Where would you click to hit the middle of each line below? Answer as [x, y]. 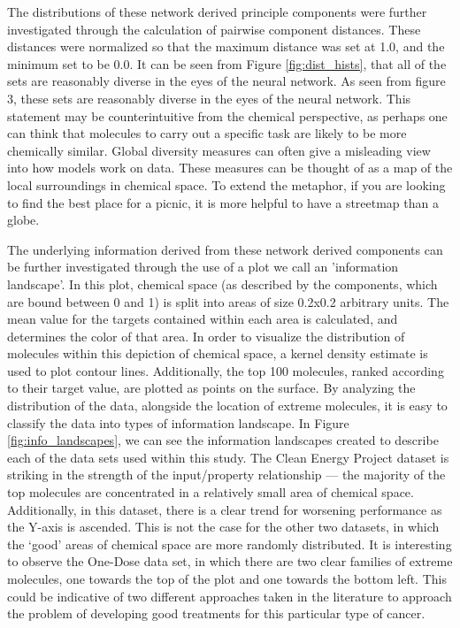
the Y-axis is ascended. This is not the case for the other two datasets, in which [223, 527]
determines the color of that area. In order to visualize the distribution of [206, 336]
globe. [23, 220]
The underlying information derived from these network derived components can [225, 249]
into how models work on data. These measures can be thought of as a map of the [230, 168]
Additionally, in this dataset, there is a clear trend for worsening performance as [225, 509]
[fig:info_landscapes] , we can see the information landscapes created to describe [223, 440]
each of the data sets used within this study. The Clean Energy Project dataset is [228, 457]
